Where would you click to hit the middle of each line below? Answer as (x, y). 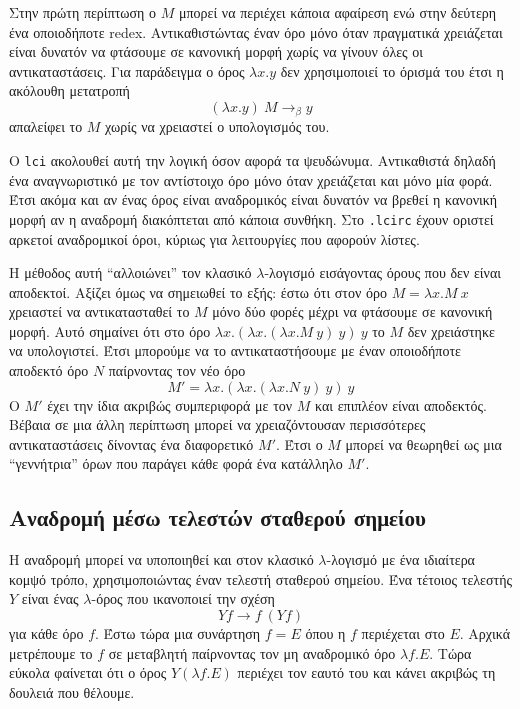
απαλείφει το (46, 126)
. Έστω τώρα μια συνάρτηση (178, 633)
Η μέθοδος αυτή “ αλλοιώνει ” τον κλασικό (130, 272)
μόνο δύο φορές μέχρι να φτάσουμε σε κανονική (352, 311)
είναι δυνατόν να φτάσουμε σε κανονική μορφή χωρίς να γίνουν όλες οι (216, 51)
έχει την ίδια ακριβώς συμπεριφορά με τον (170, 404)
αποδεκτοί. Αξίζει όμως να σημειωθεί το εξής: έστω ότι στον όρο (198, 291)
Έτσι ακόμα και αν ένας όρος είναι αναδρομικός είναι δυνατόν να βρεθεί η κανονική (253, 199)
